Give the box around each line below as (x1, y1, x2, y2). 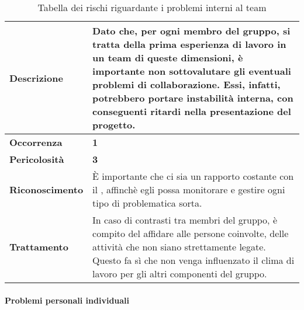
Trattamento (9, 240, 68, 253)
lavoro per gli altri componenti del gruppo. (92, 267, 267, 280)
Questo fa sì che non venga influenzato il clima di (92, 253, 295, 267)
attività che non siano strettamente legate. (92, 240, 266, 253)
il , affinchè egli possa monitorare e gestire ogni (92, 183, 285, 196)
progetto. (92, 118, 136, 131)
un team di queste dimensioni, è (92, 51, 243, 64)
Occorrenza (9, 135, 63, 149)
